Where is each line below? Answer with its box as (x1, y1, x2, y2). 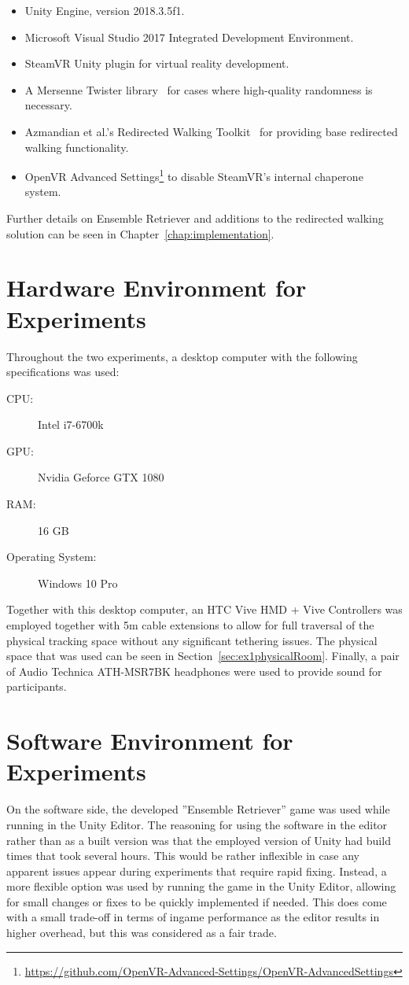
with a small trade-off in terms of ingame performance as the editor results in (6, 909, 380, 925)
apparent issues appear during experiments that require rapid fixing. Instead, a (6, 862, 387, 879)
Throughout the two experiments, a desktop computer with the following (6, 348, 358, 364)
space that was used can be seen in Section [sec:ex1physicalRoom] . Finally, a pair (6, 647, 400, 664)
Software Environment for (6, 725, 293, 757)
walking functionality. (24, 138, 129, 155)
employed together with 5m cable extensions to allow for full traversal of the (6, 617, 374, 633)
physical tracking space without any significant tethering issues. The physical (6, 632, 378, 648)
